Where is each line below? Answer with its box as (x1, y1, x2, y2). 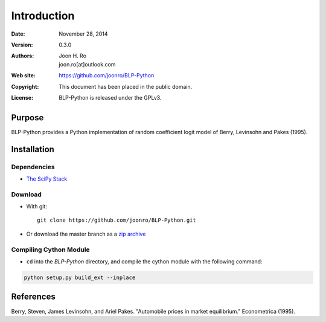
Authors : (11, 52, 34, 60)
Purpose (11, 112, 44, 123)
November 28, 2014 (59, 30, 108, 37)
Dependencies (11, 163, 56, 171)
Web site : (11, 72, 36, 79)
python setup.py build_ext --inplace (24, 274, 136, 281)
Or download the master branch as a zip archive (26, 230, 146, 237)
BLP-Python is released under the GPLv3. (59, 94, 162, 101)
